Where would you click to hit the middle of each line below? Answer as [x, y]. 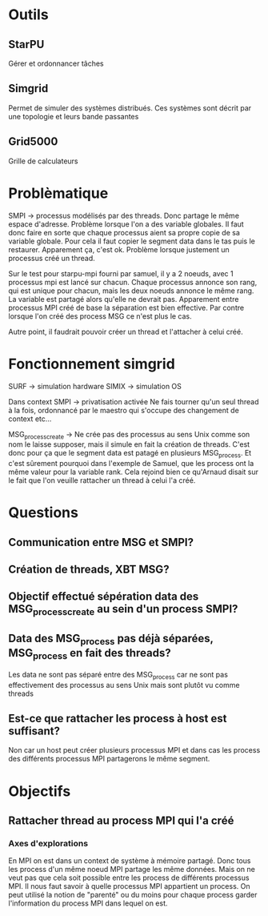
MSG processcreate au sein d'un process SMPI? [123, 610]
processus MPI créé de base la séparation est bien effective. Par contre [126, 307]
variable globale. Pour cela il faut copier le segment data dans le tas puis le [132, 241]
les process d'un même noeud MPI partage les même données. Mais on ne [132, 870]
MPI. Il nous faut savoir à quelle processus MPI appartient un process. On [129, 886]
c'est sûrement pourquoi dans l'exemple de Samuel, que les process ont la [131, 464]
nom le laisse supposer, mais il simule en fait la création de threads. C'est [129, 444]
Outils [29, 15]
